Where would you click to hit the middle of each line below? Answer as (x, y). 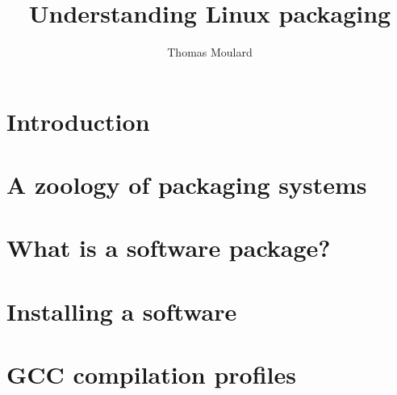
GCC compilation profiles (151, 374)
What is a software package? (169, 248)
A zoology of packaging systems (187, 185)
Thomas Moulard (210, 52)
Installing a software (122, 311)
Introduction (78, 121)
